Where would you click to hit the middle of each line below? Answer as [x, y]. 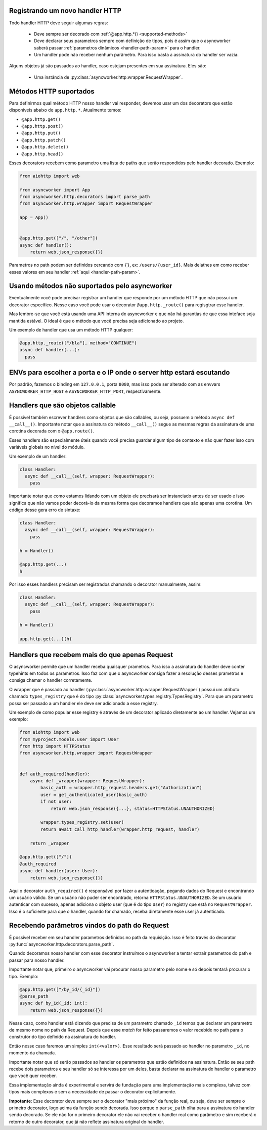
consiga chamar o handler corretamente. [51, 680]
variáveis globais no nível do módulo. [47, 447]
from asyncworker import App [55, 190]
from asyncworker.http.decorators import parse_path [85, 197]
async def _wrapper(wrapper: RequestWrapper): [88, 781]
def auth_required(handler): [55, 774]
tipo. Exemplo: [24, 976]
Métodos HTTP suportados [52, 91]
